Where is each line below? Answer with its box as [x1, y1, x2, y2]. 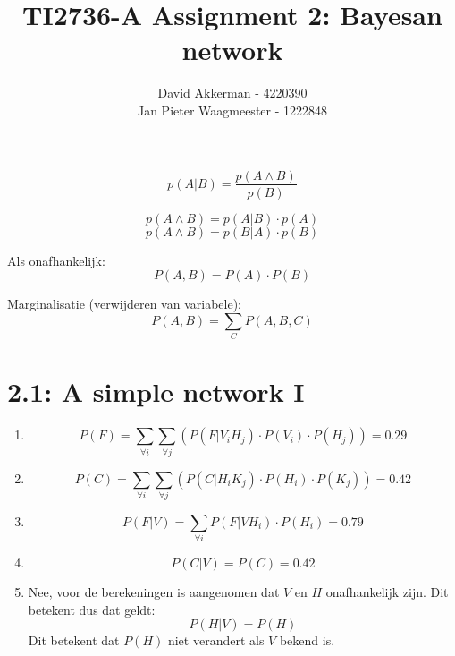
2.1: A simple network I [7, 373, 305, 410]
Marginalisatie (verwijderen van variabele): [7, 294, 241, 313]
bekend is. [279, 631, 335, 650]
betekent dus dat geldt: [28, 600, 156, 618]
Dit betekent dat [28, 631, 120, 650]
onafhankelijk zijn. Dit [325, 583, 449, 601]
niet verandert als [167, 631, 265, 650]
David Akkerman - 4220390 [157, 83, 308, 102]
